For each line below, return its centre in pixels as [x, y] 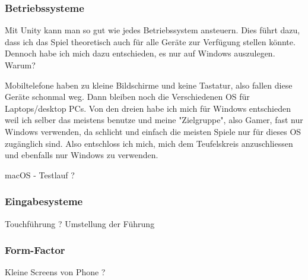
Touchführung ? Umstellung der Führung [80, 223]
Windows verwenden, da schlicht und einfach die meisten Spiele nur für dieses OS [153, 131]
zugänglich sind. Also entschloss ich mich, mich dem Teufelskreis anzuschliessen [149, 143]
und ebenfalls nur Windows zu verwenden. [82, 155]
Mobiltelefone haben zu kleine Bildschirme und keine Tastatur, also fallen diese [149, 85]
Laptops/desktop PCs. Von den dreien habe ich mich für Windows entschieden [148, 108]
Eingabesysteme [44, 201]
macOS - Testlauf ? [40, 174]
